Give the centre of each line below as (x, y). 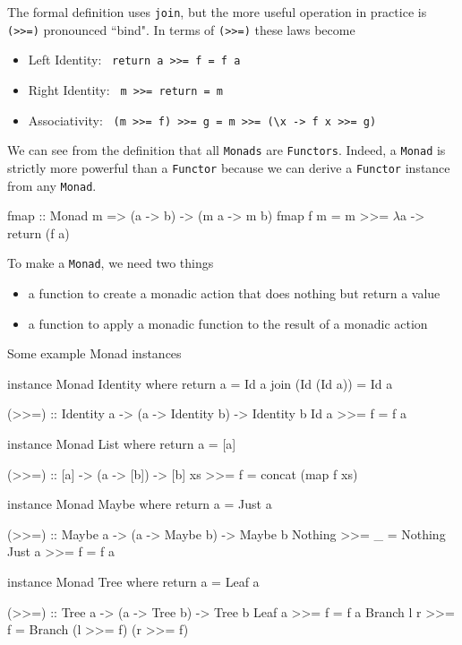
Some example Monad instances (94, 353)
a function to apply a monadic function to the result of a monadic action (228, 323)
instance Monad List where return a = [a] (122, 444)
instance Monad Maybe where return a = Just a (140, 504)
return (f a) (38, 232)
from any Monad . (52, 185)
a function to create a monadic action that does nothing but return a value (234, 293)
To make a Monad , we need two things (111, 263)
